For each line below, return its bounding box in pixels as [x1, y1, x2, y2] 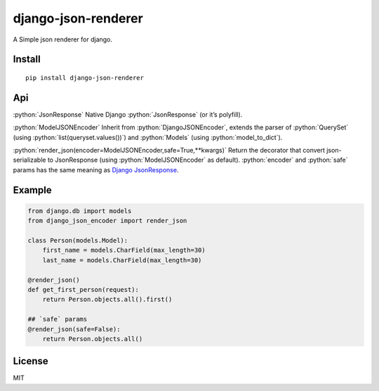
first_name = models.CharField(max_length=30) [42, 246, 206, 255]
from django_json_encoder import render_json [27, 217, 187, 225]
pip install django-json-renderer [25, 74, 144, 82]
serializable [13, 155, 46, 165]
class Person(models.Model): [27, 236, 128, 244]
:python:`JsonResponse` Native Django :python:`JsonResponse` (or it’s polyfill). [13, 110, 243, 119]
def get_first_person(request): [27, 286, 140, 293]
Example [13, 184, 52, 196]
